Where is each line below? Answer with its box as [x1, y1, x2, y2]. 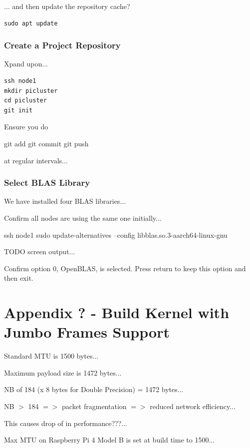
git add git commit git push [4, 138, 89, 148]
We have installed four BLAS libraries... [4, 196, 126, 206]
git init [4, 106, 33, 114]
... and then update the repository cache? [4, 1, 130, 11]
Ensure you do [4, 121, 48, 132]
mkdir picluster [4, 87, 58, 94]
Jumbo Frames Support [4, 322, 170, 342]
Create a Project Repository [4, 39, 121, 51]
